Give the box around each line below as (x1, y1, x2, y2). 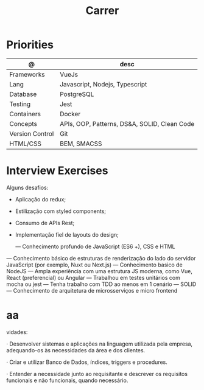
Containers (9, 110, 41, 118)
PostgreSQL (60, 89, 94, 98)
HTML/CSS (9, 139, 41, 148)
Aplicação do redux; (15, 195, 66, 203)
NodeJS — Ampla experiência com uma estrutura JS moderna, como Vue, (6, 267, 193, 274)
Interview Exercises (6, 164, 108, 178)
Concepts (9, 119, 38, 128)
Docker (60, 110, 81, 118)
